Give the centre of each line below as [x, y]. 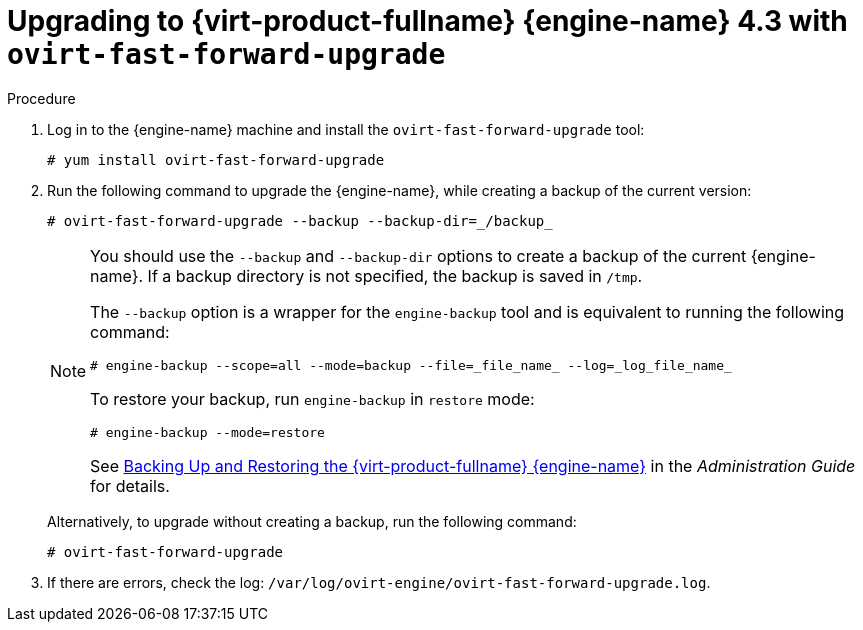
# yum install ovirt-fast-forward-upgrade [216, 159]
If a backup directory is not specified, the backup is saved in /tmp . [395, 275]
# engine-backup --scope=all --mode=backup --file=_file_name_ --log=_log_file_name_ [411, 365]
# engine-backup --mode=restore [207, 432]
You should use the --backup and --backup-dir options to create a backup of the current [418, 255]
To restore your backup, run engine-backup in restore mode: [312, 398]
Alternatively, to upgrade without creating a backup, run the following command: [312, 521]
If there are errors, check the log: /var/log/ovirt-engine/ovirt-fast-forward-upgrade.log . [379, 582]
